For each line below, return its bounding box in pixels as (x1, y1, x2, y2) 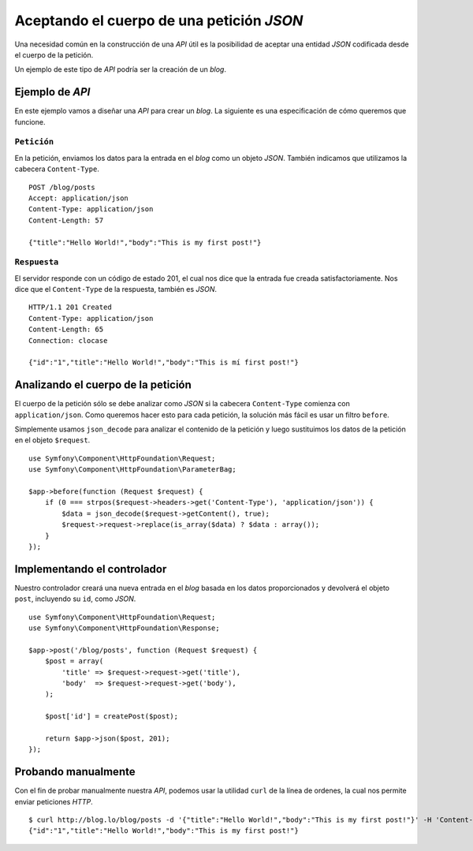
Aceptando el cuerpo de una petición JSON (14, 12, 304, 29)
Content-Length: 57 (28, 215, 104, 225)
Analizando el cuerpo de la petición (14, 379, 192, 392)
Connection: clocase (28, 336, 108, 345)
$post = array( (44, 657, 104, 666)
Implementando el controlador (14, 562, 167, 576)
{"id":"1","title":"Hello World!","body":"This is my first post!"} (28, 827, 299, 835)
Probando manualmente (14, 765, 136, 778)
